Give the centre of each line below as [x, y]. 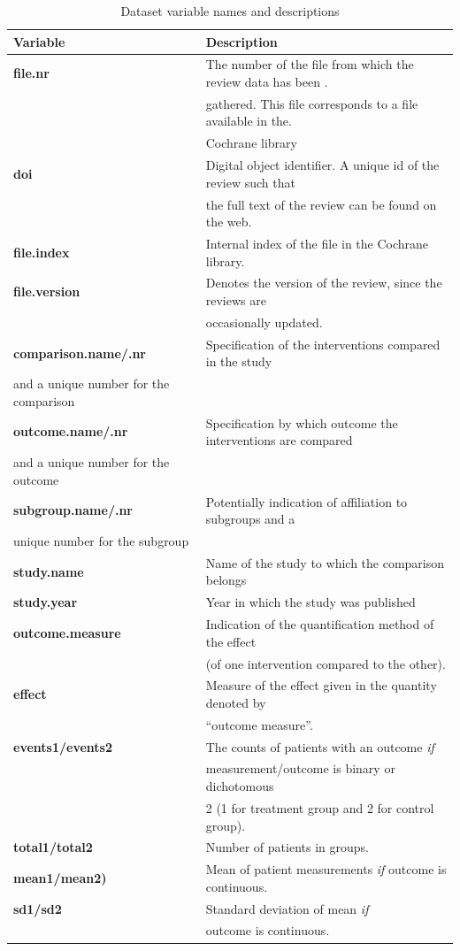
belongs [226, 580]
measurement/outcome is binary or [300, 768]
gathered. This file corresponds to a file [312, 103]
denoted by [236, 702]
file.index [42, 252]
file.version [47, 291]
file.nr [31, 73]
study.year [46, 602]
